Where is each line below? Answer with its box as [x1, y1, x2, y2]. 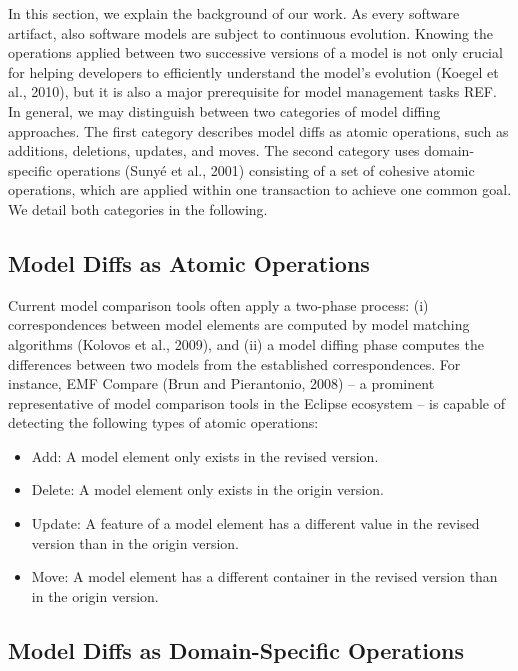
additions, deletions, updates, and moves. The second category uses [8, 140, 420, 161]
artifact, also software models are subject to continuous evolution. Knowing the [8, 22, 494, 43]
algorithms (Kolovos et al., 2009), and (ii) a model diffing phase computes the [8, 333, 484, 354]
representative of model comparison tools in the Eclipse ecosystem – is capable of [8, 392, 506, 413]
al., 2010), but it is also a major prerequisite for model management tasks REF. [8, 81, 497, 102]
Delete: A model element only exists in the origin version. [31, 479, 384, 500]
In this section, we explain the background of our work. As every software [8, 3, 460, 23]
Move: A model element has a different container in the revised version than [31, 566, 498, 587]
